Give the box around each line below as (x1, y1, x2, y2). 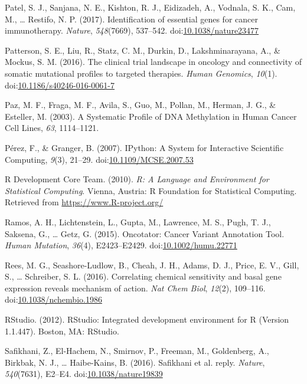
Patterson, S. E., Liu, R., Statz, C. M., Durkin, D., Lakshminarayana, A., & (5, 44, 280, 56)
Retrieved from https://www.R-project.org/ (5, 196, 164, 208)
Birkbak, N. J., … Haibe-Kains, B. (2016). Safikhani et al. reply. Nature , (5, 356, 265, 368)
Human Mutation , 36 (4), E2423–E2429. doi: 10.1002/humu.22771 (5, 239, 237, 251)
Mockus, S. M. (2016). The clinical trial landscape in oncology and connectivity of (5, 55, 302, 68)
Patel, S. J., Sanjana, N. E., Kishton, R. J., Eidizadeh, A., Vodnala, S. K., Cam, (5, 1, 296, 13)
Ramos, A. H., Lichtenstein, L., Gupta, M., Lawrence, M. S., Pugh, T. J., (5, 215, 271, 228)
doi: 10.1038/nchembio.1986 (5, 293, 102, 306)
